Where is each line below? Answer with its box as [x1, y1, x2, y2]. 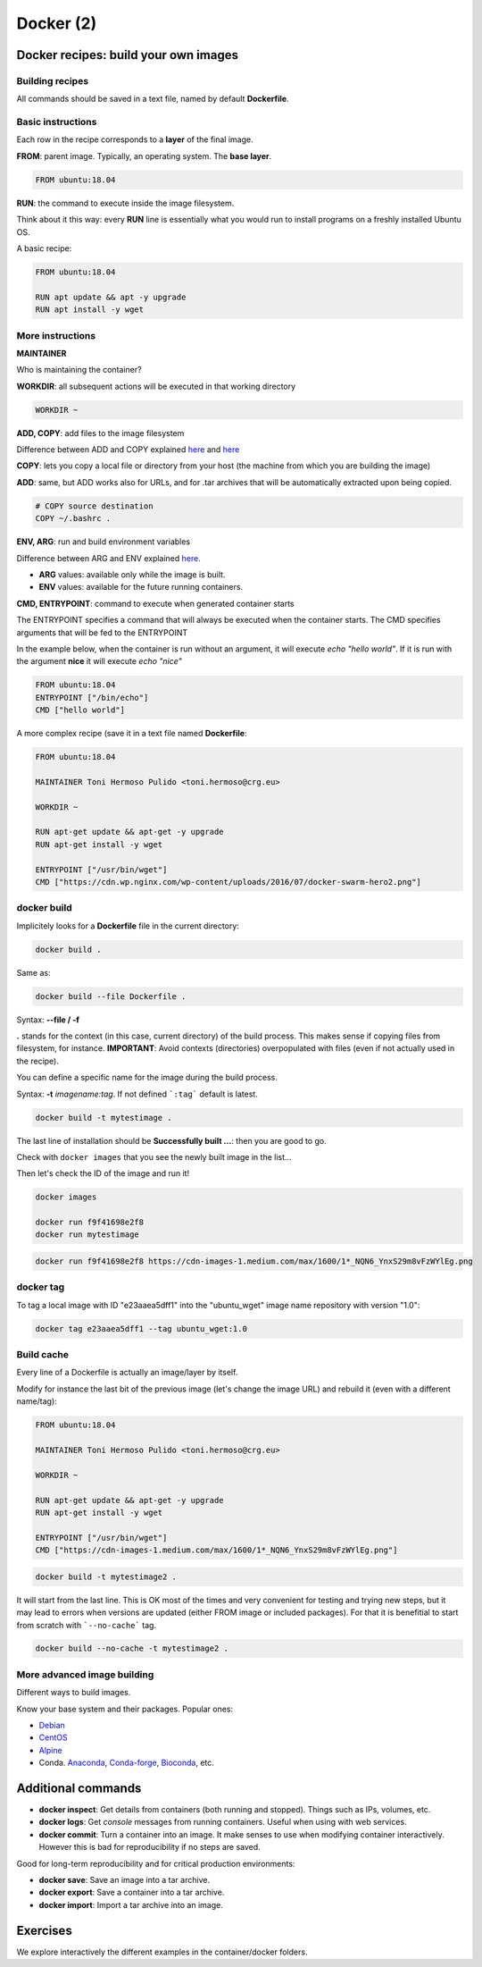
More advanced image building [16, 1668, 154, 1680]
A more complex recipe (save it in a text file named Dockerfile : [16, 728, 247, 739]
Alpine [38, 1744, 62, 1755]
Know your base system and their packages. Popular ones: [16, 1703, 234, 1714]
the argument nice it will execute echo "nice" [16, 656, 182, 667]
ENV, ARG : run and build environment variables [16, 536, 191, 547]
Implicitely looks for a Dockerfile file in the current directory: [16, 920, 240, 931]
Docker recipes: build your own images [16, 47, 238, 63]
